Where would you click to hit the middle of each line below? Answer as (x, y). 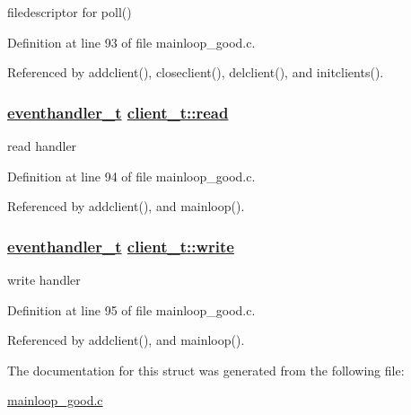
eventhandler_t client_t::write (121, 246)
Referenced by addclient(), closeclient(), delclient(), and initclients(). (196, 72)
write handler (44, 279)
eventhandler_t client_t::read (118, 112)
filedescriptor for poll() (70, 12)
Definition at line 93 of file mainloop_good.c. (131, 42)
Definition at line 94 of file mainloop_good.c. (131, 176)
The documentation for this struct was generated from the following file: (206, 370)
